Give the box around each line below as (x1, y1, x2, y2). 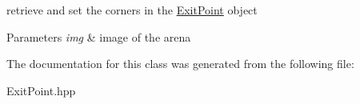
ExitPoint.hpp (6, 82, 76, 98)
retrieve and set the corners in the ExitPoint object (6, 2, 258, 18)
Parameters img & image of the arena (6, 28, 191, 45)
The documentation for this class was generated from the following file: (6, 55, 354, 72)
